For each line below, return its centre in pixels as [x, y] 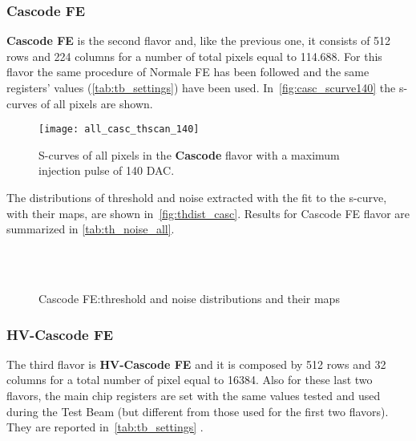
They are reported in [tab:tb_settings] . [105, 427]
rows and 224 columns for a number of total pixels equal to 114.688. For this [194, 56]
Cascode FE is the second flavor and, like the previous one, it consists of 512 [199, 40]
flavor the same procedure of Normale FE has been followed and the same [188, 72]
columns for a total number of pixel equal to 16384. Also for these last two [190, 380]
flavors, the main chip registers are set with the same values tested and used [194, 395]
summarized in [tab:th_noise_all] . [91, 229]
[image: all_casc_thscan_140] [119, 129]
